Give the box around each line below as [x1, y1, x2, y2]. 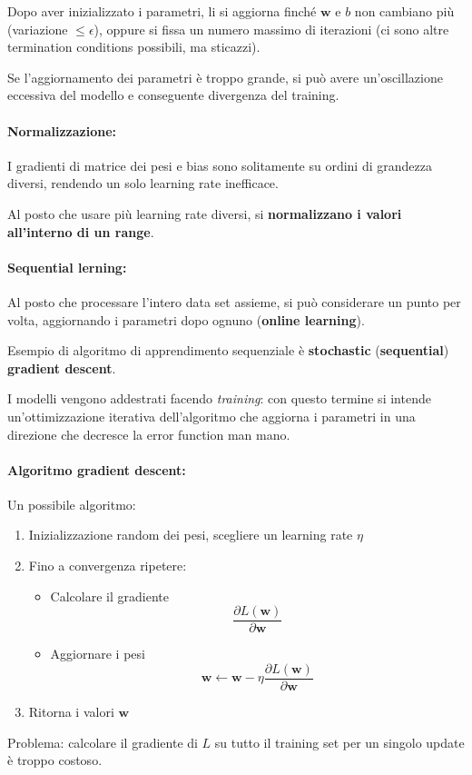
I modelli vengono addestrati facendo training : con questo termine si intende [7, 389, 431, 408]
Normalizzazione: [7, 121, 117, 140]
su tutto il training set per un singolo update [214, 732, 465, 751]
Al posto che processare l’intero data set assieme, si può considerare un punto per [7, 292, 461, 311]
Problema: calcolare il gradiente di [7, 732, 198, 751]
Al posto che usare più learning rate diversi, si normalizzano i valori [7, 204, 402, 223]
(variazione [7, 19, 68, 38]
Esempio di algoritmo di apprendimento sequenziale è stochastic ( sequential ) [7, 341, 449, 360]
